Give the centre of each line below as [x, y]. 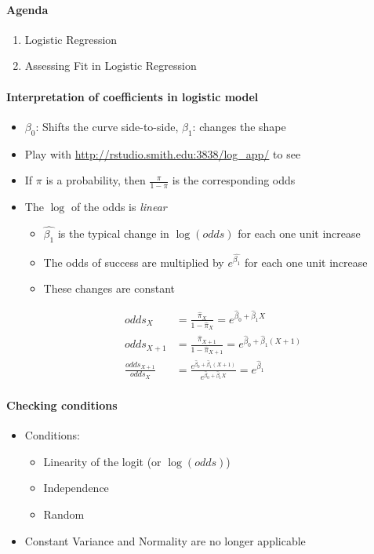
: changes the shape [239, 126]
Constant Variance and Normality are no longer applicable [165, 540]
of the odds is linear [119, 206]
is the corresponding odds [234, 180]
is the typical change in [113, 233]
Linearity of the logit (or [102, 461]
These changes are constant [109, 288]
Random [64, 514]
